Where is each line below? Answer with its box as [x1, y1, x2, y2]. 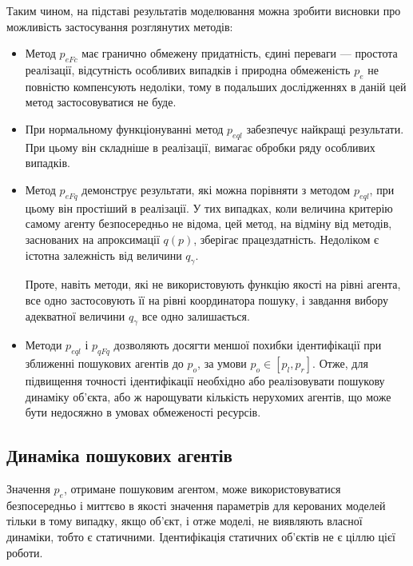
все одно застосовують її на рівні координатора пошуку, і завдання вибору [25, 291, 388, 308]
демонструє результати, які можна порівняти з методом [81, 181, 351, 197]
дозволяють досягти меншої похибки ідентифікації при [113, 337, 382, 353]
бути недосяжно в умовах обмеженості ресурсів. [25, 404, 261, 421]
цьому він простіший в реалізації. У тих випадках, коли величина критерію [25, 199, 393, 216]
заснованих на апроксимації [25, 230, 160, 247]
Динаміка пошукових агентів [6, 443, 232, 468]
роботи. [6, 544, 43, 560]
